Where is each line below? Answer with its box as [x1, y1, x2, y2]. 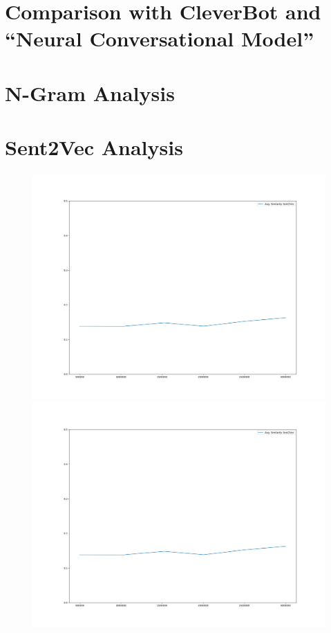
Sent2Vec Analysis [5, 133, 183, 161]
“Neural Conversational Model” [5, 24, 314, 53]
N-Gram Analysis [5, 78, 175, 107]
